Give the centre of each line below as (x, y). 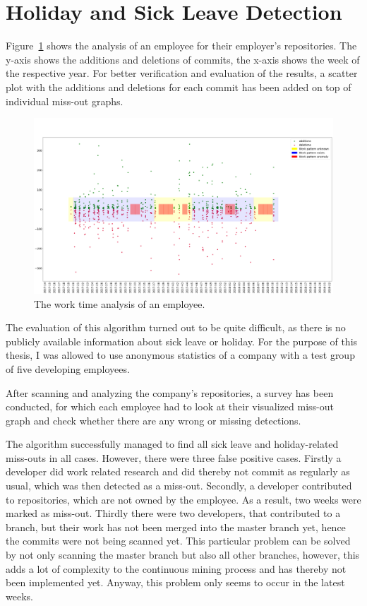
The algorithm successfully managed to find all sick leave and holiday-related (172, 444)
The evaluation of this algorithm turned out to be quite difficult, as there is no (176, 327)
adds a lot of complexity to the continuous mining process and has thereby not (176, 568)
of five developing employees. (68, 368)
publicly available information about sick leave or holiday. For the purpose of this (182, 341)
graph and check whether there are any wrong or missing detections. (154, 420)
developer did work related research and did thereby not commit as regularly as (178, 471)
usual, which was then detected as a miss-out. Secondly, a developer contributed (179, 486)
